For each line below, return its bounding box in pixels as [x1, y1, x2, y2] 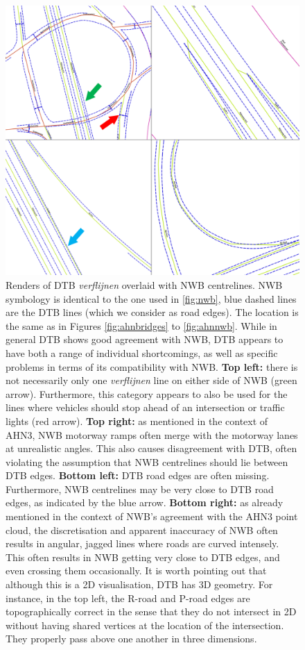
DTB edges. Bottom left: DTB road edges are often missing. [6, 468, 270, 483]
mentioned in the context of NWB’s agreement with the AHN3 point [6, 509, 298, 524]
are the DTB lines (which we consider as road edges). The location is [6, 305, 299, 319]
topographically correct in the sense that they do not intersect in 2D [6, 604, 297, 619]
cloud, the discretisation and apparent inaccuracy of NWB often [6, 522, 278, 537]
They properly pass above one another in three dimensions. [6, 631, 257, 646]
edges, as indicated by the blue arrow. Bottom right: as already [6, 495, 284, 510]
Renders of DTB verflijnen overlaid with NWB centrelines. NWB [6, 277, 283, 292]
